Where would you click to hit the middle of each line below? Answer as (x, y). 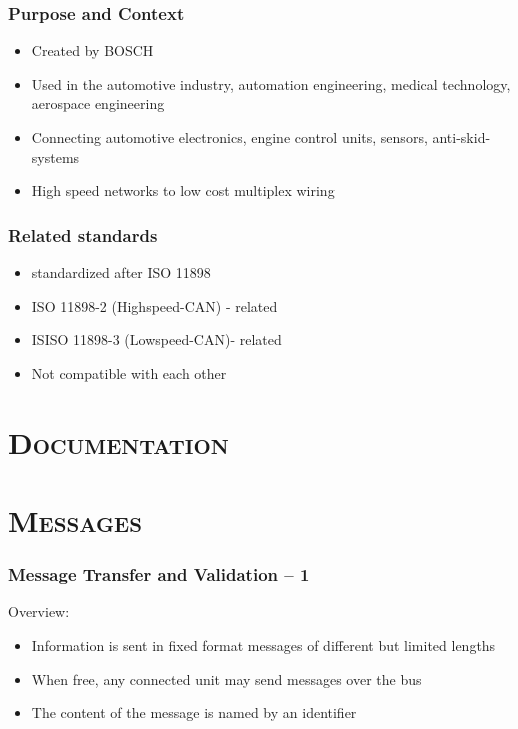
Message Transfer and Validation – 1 (159, 574)
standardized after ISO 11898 (121, 272)
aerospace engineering (98, 103)
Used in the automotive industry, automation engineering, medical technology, (271, 83)
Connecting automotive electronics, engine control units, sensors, (229, 137)
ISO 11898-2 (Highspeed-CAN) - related (154, 305)
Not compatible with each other (129, 372)
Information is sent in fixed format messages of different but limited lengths (263, 644)
